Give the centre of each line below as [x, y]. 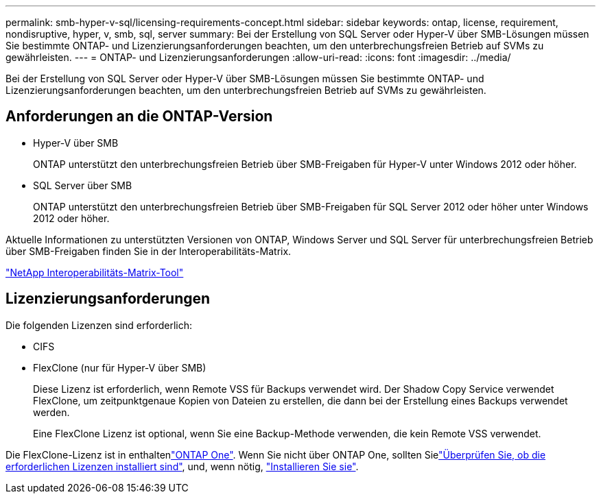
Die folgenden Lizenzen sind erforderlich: [99, 325]
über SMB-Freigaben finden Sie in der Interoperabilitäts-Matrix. [149, 251]
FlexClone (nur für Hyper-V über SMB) [120, 367]
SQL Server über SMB [83, 185]
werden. [51, 412]
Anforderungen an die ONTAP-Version [139, 117]
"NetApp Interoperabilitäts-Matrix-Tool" [95, 272]
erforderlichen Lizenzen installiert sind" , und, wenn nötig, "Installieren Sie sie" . [182, 466]
